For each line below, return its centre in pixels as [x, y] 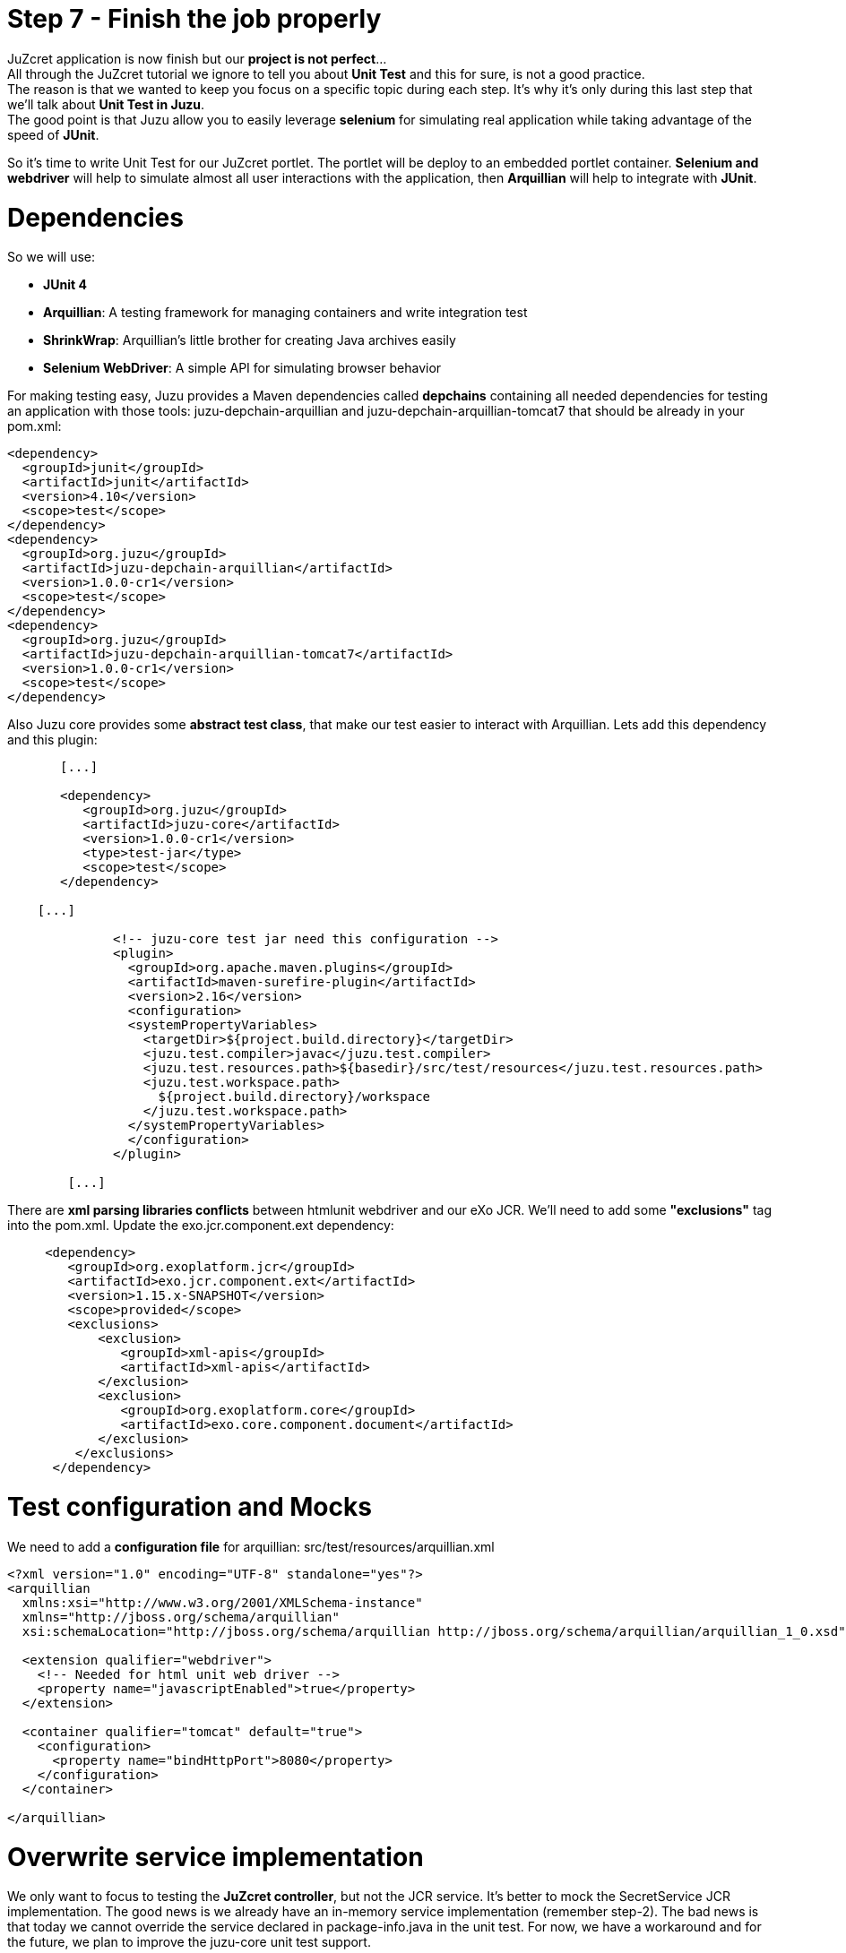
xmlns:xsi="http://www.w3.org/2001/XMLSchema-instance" [222, 1602]
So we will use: [52, 257]
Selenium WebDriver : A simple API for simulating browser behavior [242, 368]
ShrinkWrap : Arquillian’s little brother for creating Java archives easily [250, 340]
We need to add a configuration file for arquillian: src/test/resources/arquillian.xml [251, 1546]
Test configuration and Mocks [190, 1507]
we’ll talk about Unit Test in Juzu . [106, 104]
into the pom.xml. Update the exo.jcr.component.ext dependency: [201, 1226]
